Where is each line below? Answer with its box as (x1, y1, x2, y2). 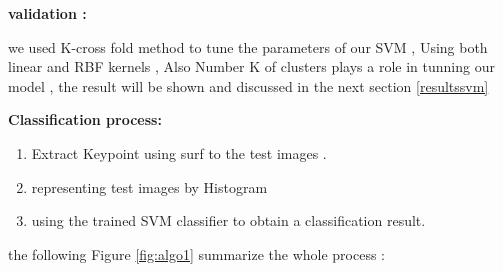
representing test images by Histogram (31, 176, 268, 197)
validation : (8, 3, 87, 23)
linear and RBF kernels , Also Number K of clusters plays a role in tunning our (8, 56, 495, 77)
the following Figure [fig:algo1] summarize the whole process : (8, 243, 385, 264)
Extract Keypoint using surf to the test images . (31, 142, 327, 163)
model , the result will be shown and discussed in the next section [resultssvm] (8, 75, 489, 96)
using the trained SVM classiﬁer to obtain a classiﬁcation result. (31, 210, 426, 231)
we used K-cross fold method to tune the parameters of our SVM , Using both (8, 36, 488, 57)
